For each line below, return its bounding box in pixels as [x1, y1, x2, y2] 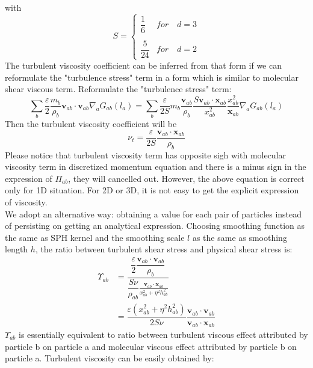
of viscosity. [5, 195, 48, 208]
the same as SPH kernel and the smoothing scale [5, 231, 185, 243]
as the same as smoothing [192, 231, 287, 243]
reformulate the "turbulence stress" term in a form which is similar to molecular [5, 70, 299, 83]
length [5, 243, 28, 255]
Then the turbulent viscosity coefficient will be [5, 117, 177, 130]
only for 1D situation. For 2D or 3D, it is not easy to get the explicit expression [5, 184, 299, 196]
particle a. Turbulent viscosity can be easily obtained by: [5, 352, 214, 364]
